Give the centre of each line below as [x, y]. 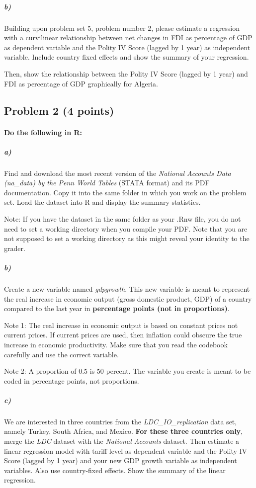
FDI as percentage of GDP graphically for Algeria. [81, 83]
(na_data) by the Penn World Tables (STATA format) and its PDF [107, 183]
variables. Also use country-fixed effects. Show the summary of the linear [115, 470]
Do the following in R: [43, 132]
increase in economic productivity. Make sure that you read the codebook [116, 344]
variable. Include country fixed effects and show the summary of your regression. [127, 57]
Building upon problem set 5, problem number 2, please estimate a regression [122, 28]
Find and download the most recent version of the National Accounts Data [118, 173]
